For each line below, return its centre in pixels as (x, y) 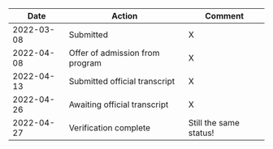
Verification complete (110, 128)
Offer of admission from (114, 53)
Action (125, 16)
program (85, 63)
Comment (225, 16)
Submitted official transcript (122, 81)
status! (201, 133)
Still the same (214, 123)
